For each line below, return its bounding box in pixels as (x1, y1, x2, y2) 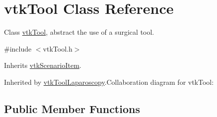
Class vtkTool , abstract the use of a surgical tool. (4, 27, 154, 37)
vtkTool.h (43, 43, 72, 54)
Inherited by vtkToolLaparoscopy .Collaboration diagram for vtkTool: (4, 76, 214, 87)
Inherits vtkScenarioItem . (4, 60, 81, 70)
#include (4, 43, 32, 54)
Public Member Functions (4, 101, 140, 116)
